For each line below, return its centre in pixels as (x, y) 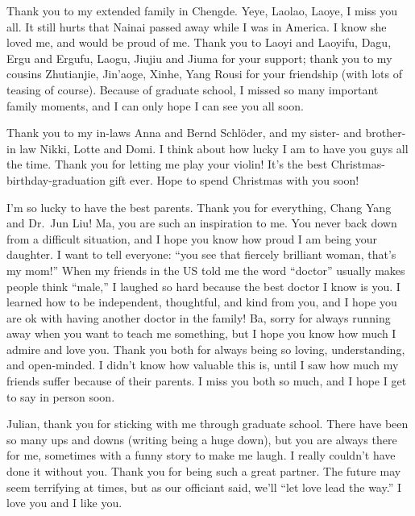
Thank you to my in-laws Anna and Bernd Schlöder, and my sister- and (184, 133)
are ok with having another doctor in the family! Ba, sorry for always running (199, 317)
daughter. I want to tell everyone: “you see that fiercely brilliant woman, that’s (201, 254)
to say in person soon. (61, 396)
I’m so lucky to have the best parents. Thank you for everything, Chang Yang (199, 207)
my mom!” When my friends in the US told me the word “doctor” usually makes (206, 270)
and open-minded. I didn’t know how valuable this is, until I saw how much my (203, 365)
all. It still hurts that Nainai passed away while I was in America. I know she (197, 26)
